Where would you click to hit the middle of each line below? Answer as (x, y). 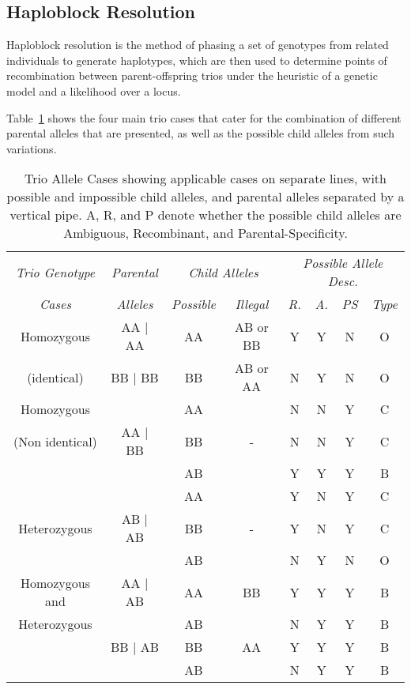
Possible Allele (343, 263)
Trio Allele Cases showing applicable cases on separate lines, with (205, 179)
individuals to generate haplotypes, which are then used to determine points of (197, 60)
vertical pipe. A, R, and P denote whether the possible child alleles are (205, 215)
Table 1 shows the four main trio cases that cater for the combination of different (204, 117)
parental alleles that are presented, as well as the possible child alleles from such (201, 133)
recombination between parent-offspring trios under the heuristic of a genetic (192, 75)
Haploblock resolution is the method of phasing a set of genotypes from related (198, 45)
